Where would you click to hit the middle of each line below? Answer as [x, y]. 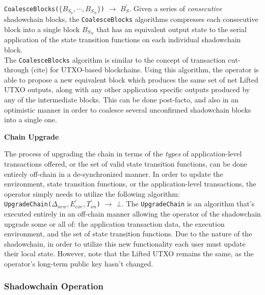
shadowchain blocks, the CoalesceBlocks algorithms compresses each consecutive [131, 19]
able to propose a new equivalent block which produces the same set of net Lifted [131, 79]
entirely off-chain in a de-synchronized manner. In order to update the [114, 173]
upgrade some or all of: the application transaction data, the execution [114, 223]
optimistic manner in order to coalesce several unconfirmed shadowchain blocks [128, 109]
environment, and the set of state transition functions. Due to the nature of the [128, 234]
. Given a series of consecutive [176, 8]
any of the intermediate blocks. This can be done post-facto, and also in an [122, 99]
